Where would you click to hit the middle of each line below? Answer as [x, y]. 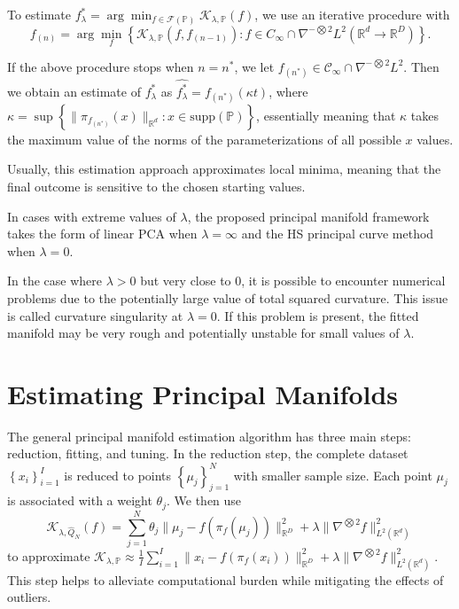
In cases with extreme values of [92, 216]
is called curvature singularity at [95, 315]
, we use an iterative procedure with [352, 14]
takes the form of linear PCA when [102, 234]
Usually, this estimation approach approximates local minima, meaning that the [224, 169]
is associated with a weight [80, 500]
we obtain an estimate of [74, 91]
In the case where [55, 281]
